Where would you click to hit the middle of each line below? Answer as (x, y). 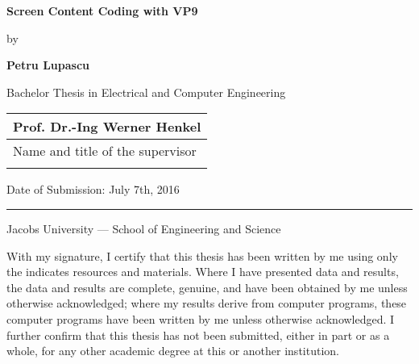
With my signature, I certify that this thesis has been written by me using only (202, 255)
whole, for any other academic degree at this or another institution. (173, 351)
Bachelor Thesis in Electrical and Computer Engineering (146, 92)
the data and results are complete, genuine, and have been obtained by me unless (207, 287)
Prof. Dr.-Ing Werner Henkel (107, 127)
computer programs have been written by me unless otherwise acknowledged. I (201, 318)
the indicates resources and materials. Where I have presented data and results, (203, 272)
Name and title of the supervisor (105, 151)
